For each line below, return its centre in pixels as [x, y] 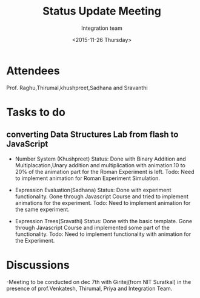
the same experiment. [42, 209]
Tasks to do [36, 112]
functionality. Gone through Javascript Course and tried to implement [102, 196]
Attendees [33, 71]
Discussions [38, 265]
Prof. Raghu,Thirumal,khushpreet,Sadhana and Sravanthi [77, 88]
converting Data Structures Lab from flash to [92, 135]
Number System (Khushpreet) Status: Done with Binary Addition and [100, 159]
